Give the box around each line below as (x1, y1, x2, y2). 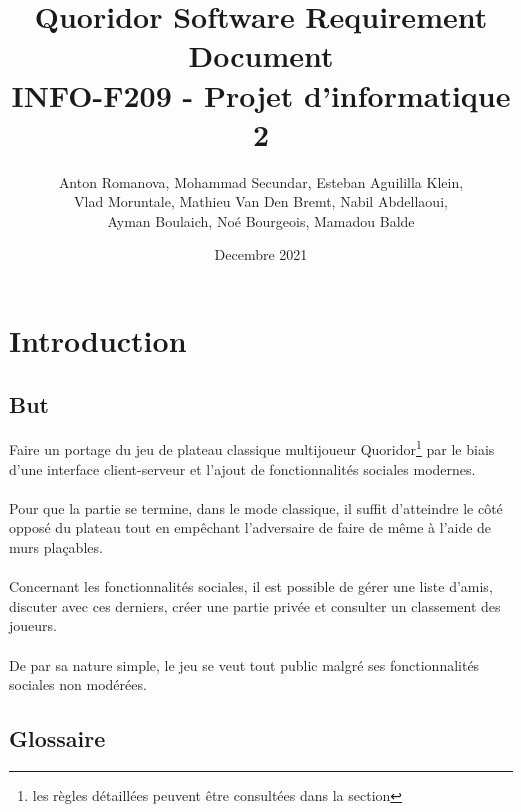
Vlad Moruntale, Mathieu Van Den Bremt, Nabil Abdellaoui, (74, 191, 448, 212)
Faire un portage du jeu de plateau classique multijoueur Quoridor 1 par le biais (9, 436, 495, 460)
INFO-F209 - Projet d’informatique (11, 74, 511, 115)
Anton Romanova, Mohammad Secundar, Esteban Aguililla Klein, (58, 171, 464, 192)
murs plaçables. (9, 537, 103, 558)
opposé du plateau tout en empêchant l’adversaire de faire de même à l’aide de (9, 517, 492, 538)
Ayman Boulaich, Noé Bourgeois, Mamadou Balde (107, 210, 415, 231)
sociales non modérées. (9, 674, 147, 695)
